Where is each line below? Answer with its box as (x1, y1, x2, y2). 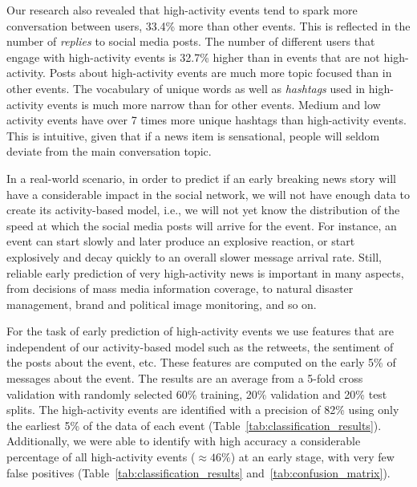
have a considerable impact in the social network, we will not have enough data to (6, 185, 411, 202)
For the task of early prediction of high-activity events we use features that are (6, 323, 394, 339)
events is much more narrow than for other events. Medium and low (47, 95, 381, 112)
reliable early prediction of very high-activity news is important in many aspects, (6, 264, 404, 281)
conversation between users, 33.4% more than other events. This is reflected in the (6, 17, 411, 34)
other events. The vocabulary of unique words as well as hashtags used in (6, 79, 366, 96)
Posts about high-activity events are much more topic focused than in (49, 64, 392, 81)
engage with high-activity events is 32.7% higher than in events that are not (6, 48, 380, 65)
